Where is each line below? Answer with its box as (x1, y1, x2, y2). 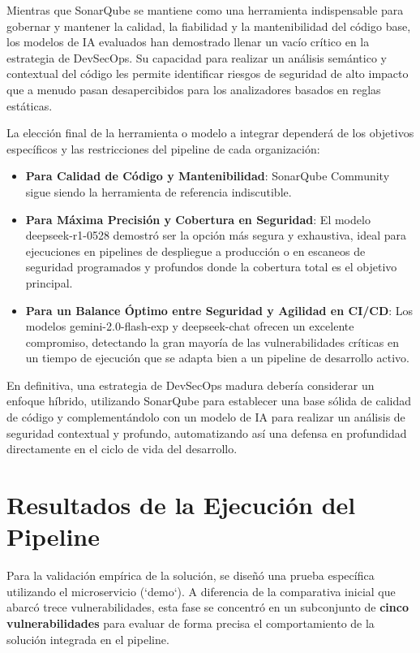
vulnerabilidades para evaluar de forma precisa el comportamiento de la (6, 614, 375, 631)
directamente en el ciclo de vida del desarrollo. (6, 440, 238, 457)
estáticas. (6, 97, 53, 114)
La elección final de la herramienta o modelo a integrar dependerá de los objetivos (6, 124, 414, 141)
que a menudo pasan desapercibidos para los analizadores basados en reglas (6, 80, 381, 97)
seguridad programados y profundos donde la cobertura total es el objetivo (25, 258, 397, 275)
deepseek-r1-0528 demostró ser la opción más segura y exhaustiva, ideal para (25, 227, 407, 244)
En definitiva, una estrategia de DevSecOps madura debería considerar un (6, 376, 375, 393)
